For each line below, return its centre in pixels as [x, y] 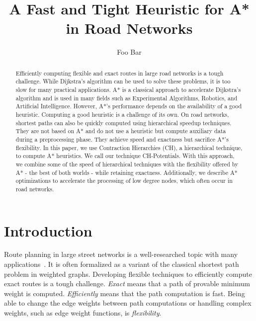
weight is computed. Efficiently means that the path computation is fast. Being [125, 293]
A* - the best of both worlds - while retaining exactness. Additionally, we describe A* [127, 172]
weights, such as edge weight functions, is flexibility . [83, 313]
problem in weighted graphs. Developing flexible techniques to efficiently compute [128, 274]
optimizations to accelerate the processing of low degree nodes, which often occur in [124, 181]
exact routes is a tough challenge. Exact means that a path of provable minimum [127, 283]
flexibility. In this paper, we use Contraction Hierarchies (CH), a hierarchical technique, [129, 147]
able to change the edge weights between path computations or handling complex [128, 303]
